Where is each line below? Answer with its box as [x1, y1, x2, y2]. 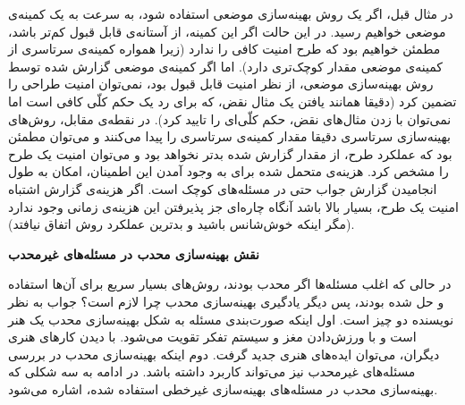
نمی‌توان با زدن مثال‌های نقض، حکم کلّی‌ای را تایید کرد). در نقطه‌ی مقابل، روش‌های [8, 109, 452, 128]
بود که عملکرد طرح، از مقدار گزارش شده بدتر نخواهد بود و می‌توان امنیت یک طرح [8, 144, 452, 163]
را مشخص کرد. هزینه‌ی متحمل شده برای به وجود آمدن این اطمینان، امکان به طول [8, 162, 449, 181]
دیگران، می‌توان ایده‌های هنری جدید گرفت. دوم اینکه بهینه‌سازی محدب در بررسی [8, 344, 440, 363]
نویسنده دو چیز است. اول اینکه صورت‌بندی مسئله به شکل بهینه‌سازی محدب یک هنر [8, 309, 454, 328]
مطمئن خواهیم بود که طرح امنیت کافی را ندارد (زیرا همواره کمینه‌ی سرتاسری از [8, 39, 441, 58]
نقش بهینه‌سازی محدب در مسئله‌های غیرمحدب [8, 244, 260, 263]
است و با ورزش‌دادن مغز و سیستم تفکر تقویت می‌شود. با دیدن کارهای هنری [8, 327, 417, 346]
